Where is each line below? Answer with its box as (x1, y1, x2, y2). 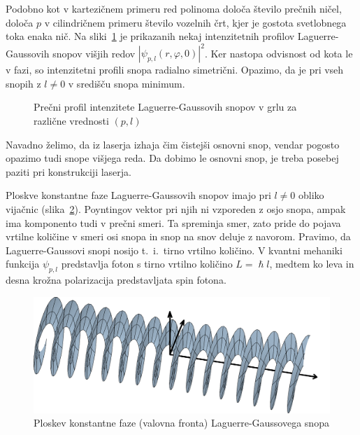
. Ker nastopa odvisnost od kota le (204, 46, 353, 60)
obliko (298, 188, 324, 202)
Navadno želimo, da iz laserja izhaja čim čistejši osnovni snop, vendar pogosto (6, 137, 340, 151)
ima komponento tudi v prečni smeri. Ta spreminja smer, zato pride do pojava (6, 215, 341, 230)
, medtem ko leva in (269, 256, 354, 271)
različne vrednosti (34, 113, 109, 128)
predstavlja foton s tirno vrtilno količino (61, 256, 233, 271)
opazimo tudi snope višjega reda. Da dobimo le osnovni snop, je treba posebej (6, 151, 339, 165)
